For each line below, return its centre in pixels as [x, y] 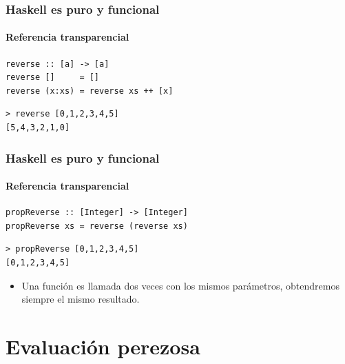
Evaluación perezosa [103, 346]
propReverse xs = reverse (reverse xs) [97, 226]
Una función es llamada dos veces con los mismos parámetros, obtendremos [180, 285]
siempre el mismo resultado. [81, 299]
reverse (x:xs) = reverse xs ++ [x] [90, 91]
